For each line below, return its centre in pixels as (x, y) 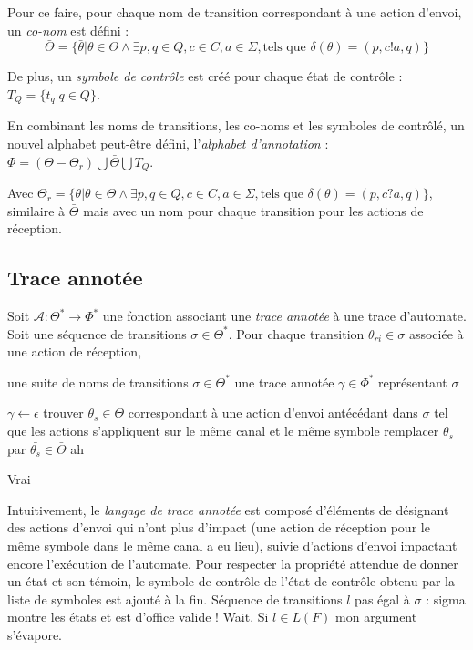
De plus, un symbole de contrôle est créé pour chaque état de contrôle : (205, 76)
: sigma (446, 598)
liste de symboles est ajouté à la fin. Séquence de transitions (175, 598)
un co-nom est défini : (68, 30)
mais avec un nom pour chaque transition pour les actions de (253, 210)
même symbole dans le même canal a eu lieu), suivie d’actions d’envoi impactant (232, 546)
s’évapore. (35, 634)
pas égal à (382, 598)
